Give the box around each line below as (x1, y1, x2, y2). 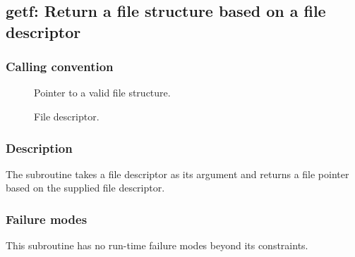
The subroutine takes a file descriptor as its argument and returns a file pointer (6, 166, 349, 181)
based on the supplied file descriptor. (6, 180, 165, 195)
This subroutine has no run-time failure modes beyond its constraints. (6, 238, 308, 253)
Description (6, 139, 73, 156)
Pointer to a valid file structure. (34, 85, 171, 100)
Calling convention (6, 58, 114, 75)
